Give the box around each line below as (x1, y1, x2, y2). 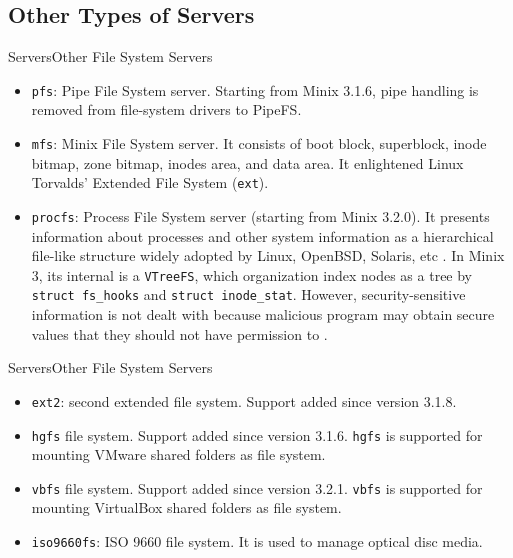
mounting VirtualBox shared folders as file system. (31, 497, 342, 518)
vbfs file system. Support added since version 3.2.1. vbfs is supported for (31, 477, 483, 498)
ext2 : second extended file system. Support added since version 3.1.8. (31, 390, 457, 411)
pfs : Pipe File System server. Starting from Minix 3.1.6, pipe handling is (31, 79, 479, 100)
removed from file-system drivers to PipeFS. (31, 99, 302, 120)
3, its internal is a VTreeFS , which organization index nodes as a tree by (31, 264, 473, 285)
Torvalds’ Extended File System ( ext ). (31, 172, 269, 193)
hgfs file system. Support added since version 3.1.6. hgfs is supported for (31, 424, 483, 445)
